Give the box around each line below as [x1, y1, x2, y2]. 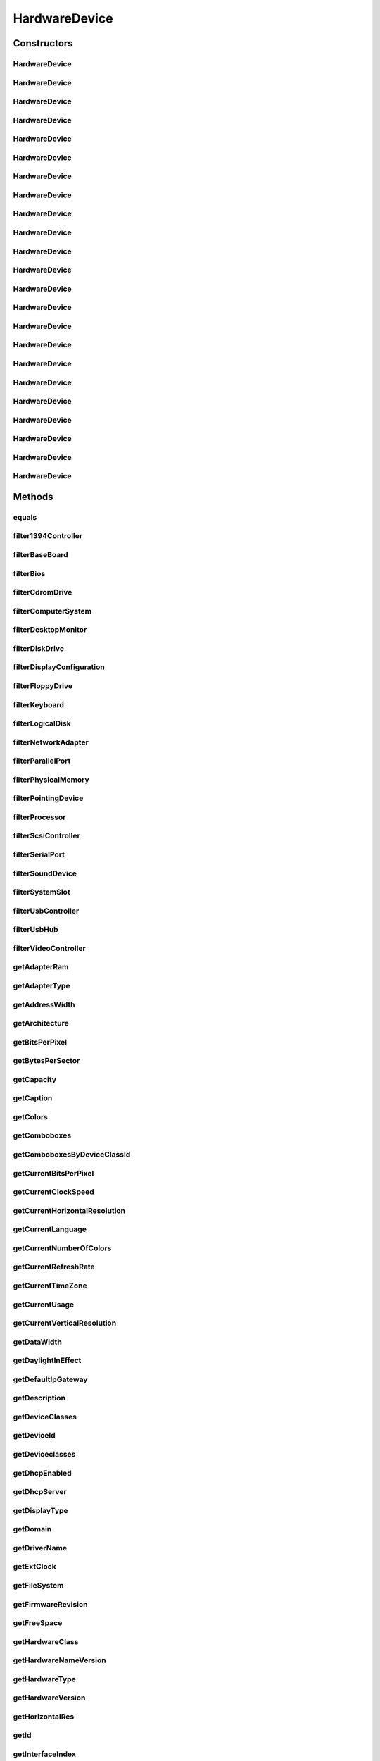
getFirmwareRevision [13, 1599, 88, 1609]
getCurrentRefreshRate [13, 1262, 95, 1271]
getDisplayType [13, 1505, 68, 1515]
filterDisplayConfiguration [13, 662, 105, 672]
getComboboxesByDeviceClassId [13, 1150, 131, 1159]
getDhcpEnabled [13, 1468, 72, 1478]
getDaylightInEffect [13, 1356, 82, 1366]
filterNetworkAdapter [13, 737, 89, 747]
